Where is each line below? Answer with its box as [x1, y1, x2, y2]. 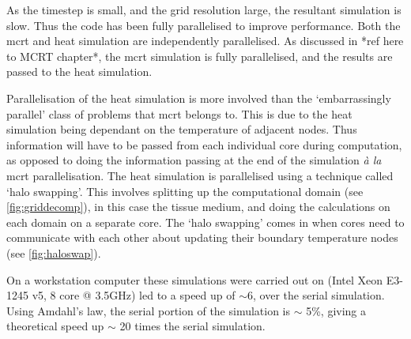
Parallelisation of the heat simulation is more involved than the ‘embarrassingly [6, 89, 391, 106]
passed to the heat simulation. [6, 63, 153, 80]
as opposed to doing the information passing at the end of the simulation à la [6, 152, 382, 168]
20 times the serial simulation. [119, 318, 266, 334]
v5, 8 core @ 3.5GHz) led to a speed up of [32, 287, 236, 303]
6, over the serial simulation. [247, 287, 385, 303]
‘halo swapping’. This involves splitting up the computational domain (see [6, 183, 364, 199]
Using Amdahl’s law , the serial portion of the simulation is [6, 302, 291, 318]
